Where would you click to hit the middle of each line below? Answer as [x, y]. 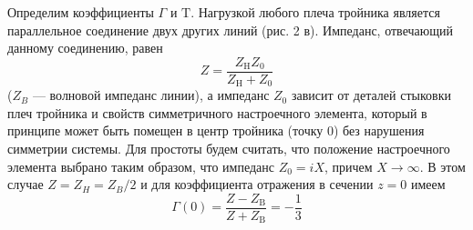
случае [26, 184]
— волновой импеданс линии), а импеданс [151, 95]
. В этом [442, 166]
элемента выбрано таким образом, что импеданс [141, 166]
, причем [349, 166]
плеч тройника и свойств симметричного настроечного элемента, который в [217, 112]
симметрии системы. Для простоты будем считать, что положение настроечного [229, 149]
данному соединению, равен [85, 48]
